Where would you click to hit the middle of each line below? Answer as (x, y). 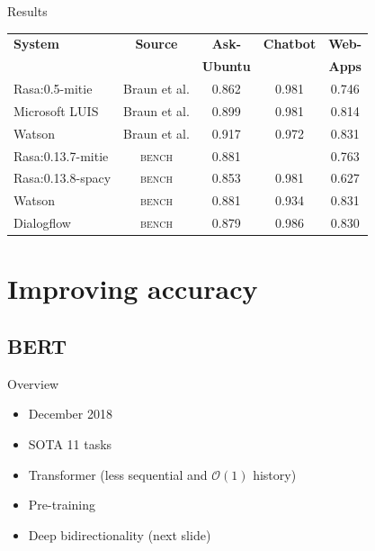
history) (275, 474)
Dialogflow (42, 223)
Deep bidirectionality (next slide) (120, 534)
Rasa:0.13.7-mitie (61, 155)
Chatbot (290, 44)
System (36, 44)
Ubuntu (226, 66)
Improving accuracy (133, 289)
